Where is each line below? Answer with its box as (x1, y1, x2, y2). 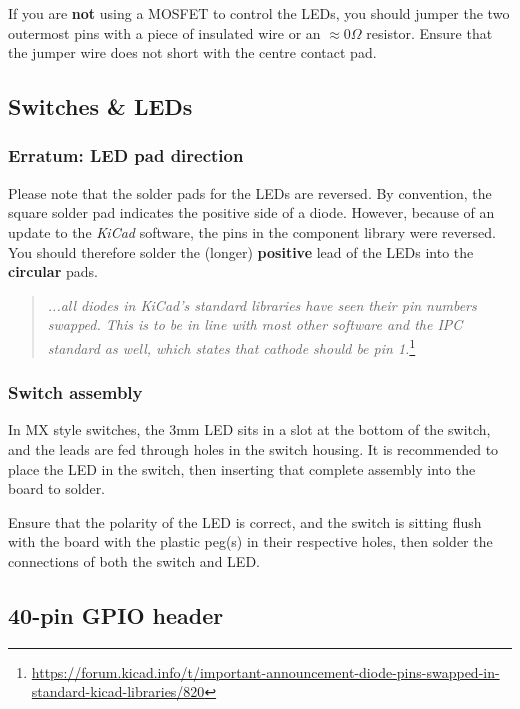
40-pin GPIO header (8, 599, 224, 630)
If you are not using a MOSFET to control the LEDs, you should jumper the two (8, 3, 510, 23)
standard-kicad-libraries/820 (31, 681, 205, 702)
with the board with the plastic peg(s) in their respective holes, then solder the (8, 531, 493, 552)
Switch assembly (8, 380, 143, 405)
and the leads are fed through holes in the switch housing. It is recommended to (8, 439, 499, 459)
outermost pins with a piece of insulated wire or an (8, 22, 321, 43)
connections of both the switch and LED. (8, 550, 260, 571)
